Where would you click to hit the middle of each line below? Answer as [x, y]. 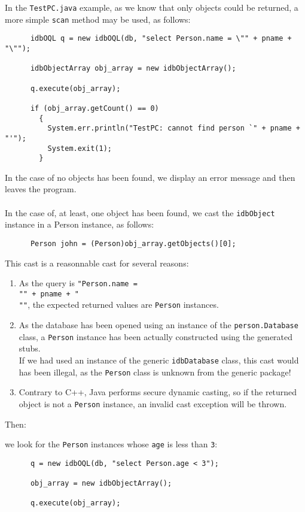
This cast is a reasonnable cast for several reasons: [97, 263]
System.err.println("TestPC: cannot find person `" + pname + [174, 128]
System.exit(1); [80, 148]
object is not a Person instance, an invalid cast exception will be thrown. [153, 403]
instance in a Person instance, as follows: [80, 224]
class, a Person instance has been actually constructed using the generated [156, 336]
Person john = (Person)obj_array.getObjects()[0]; [133, 243]
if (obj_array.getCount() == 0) [94, 108]
